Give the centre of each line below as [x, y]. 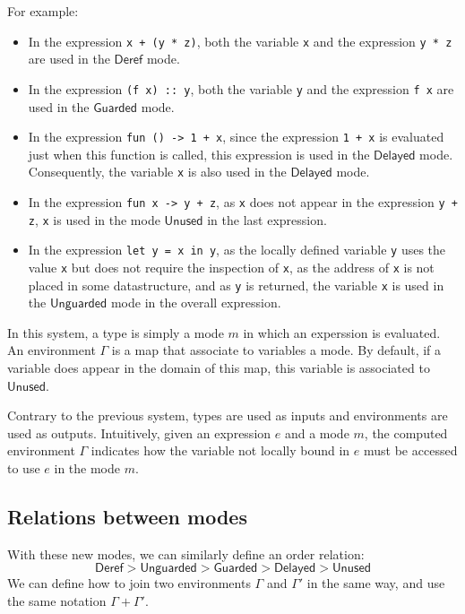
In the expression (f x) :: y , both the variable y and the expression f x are [241, 88]
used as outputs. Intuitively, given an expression [139, 432]
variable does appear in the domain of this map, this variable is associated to [219, 368]
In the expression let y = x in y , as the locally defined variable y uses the [237, 250]
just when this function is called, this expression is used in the [199, 154]
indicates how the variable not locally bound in [220, 450]
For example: [43, 11]
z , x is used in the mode [94, 219]
